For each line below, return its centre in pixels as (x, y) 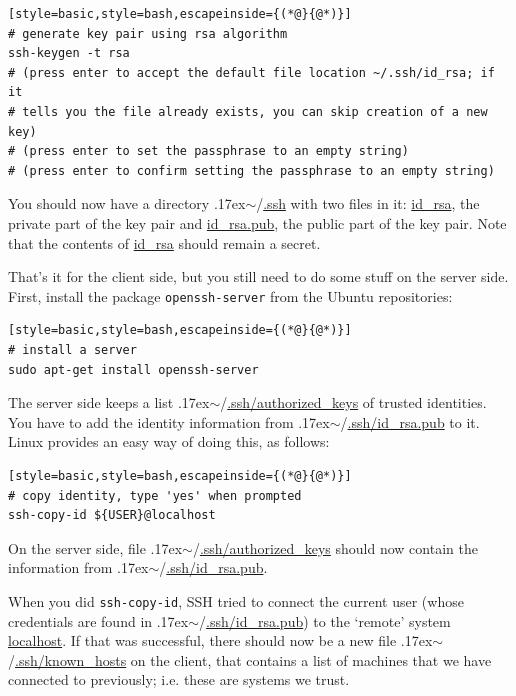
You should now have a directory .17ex (127, 203)
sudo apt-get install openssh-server (133, 369)
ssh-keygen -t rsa (69, 53)
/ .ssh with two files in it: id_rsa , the (368, 203)
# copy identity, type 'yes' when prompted (155, 495)
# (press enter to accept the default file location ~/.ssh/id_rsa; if (251, 72)
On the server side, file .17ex (95, 547)
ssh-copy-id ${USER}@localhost (112, 515)
